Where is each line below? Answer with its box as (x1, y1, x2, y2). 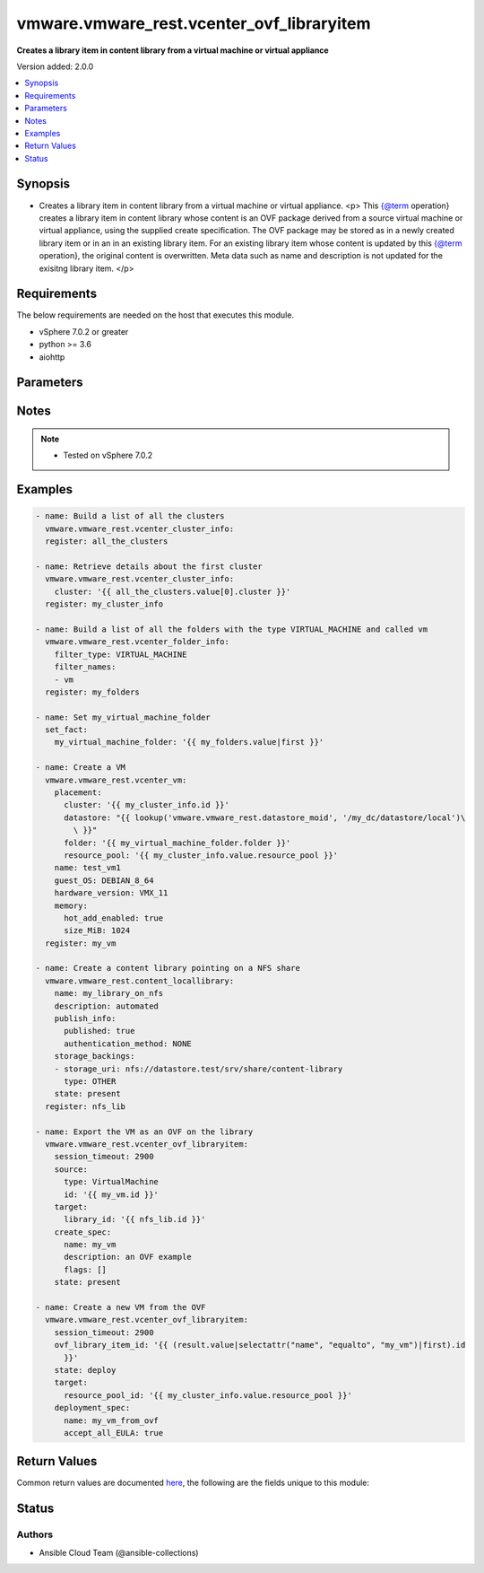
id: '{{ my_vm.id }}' (64, 1189, 159, 1200)
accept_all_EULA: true (64, 1428, 164, 1438)
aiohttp (39, 351, 65, 363)
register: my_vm (45, 938, 117, 948)
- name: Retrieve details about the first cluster (35, 561, 264, 572)
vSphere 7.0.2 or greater (39, 326, 129, 336)
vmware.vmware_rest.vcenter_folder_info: (45, 637, 230, 647)
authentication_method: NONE (64, 1038, 192, 1049)
